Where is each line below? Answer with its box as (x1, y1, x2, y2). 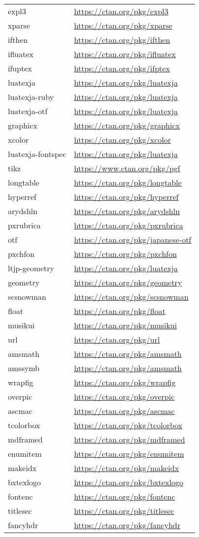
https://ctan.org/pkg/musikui (74, 319, 177, 331)
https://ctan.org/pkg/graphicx (74, 120, 180, 131)
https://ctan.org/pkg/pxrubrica (74, 220, 183, 231)
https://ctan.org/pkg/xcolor (74, 134, 171, 145)
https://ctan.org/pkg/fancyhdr (74, 519, 181, 531)
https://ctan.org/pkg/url (74, 334, 160, 345)
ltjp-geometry (8, 262, 55, 274)
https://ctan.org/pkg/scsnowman (74, 291, 189, 302)
